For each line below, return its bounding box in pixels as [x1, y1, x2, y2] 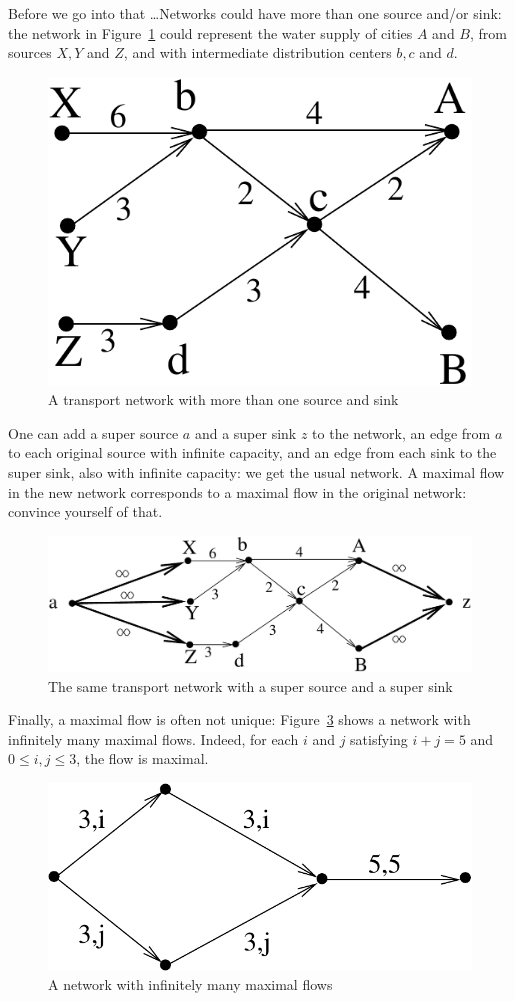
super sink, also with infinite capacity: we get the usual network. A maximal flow [8, 461, 505, 482]
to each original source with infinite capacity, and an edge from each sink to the [8, 442, 497, 463]
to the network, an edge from [312, 422, 491, 443]
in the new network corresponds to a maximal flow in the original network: [8, 481, 467, 502]
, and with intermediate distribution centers [123, 42, 392, 63]
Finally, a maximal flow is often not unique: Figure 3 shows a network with [8, 709, 471, 730]
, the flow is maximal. [76, 748, 209, 769]
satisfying [350, 728, 408, 749]
